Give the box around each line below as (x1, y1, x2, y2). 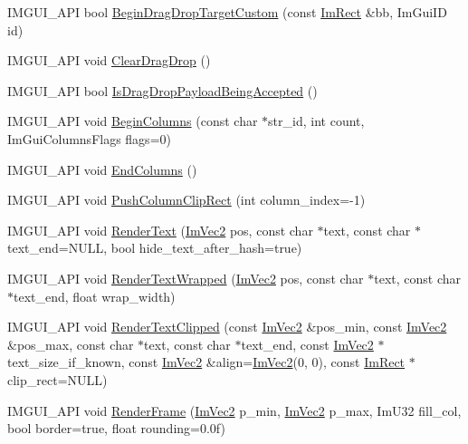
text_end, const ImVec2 (241, 334, 374, 353)
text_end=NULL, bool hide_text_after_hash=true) (7, 238, 302, 257)
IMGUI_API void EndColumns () (7, 159, 197, 179)
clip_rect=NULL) (7, 370, 108, 389)
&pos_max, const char (7, 334, 134, 353)
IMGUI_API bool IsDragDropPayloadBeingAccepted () (7, 81, 318, 100)
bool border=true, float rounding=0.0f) (7, 419, 225, 438)
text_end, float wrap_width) (14, 286, 176, 305)
